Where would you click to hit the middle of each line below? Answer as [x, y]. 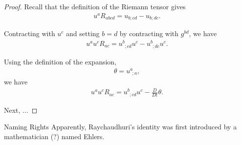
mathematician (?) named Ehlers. [54, 136]
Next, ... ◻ [21, 110]
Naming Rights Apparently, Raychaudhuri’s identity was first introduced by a [120, 127]
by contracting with [149, 33]
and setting [83, 33]
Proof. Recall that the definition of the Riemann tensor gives [95, 6]
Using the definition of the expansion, [60, 62]
